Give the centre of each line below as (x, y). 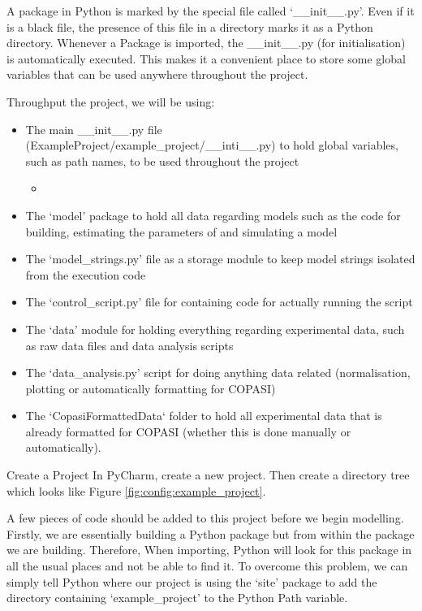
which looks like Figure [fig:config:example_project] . (136, 490)
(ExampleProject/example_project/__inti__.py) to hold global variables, (212, 145)
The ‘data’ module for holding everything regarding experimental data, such (215, 329)
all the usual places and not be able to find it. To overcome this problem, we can (207, 566)
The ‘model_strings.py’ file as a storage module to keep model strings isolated (220, 259)
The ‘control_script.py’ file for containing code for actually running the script (219, 302)
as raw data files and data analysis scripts (129, 345)
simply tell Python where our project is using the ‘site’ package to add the (192, 581)
